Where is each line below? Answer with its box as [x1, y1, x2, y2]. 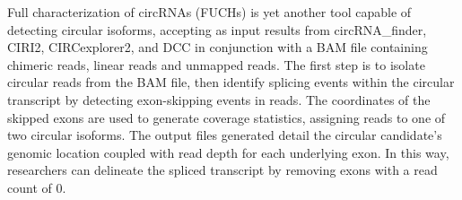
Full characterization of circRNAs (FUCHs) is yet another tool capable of [7, 3, 412, 21]
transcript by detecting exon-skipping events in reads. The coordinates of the [7, 90, 431, 109]
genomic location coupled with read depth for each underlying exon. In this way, [7, 143, 449, 161]
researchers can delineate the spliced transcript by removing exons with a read [7, 161, 438, 179]
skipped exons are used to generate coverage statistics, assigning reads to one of [7, 108, 446, 126]
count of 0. [7, 178, 66, 196]
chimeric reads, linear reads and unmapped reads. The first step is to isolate [7, 55, 425, 74]
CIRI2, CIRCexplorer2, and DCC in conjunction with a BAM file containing [7, 38, 428, 57]
